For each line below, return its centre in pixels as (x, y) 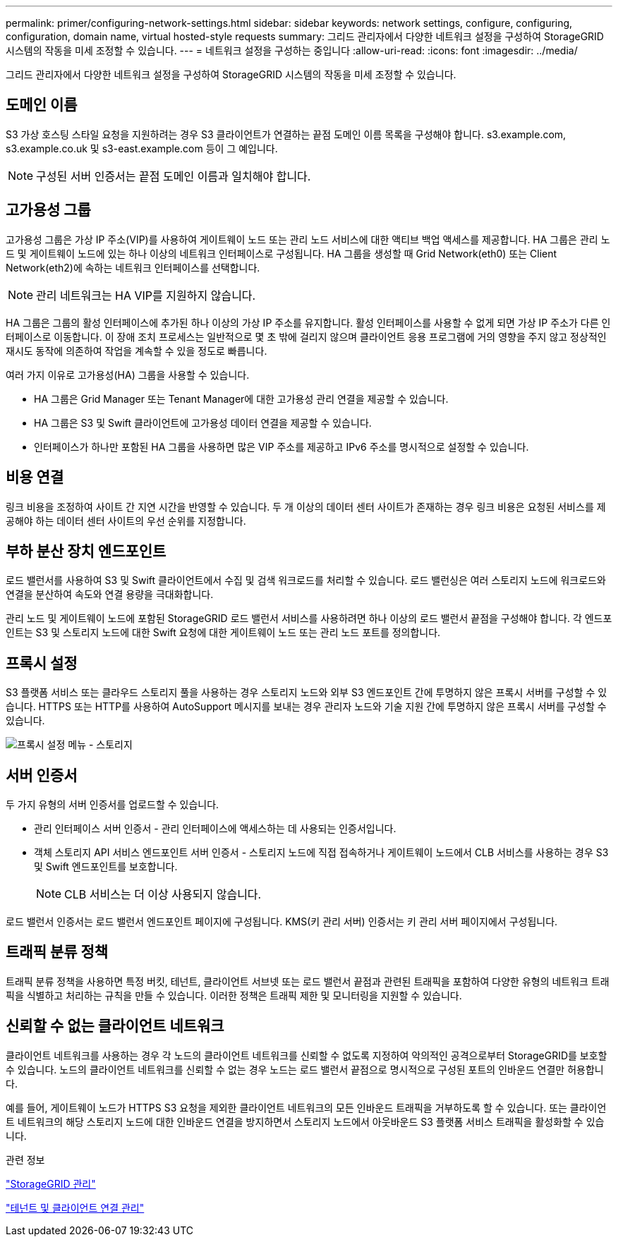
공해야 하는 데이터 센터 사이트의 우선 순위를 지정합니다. (126, 520)
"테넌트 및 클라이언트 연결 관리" (75, 1207)
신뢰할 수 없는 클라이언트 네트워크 (115, 1026)
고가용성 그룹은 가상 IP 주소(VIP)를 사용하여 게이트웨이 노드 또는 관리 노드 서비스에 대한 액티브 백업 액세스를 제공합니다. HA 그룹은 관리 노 (308, 239)
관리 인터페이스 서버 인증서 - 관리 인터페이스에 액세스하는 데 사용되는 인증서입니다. (215, 829)
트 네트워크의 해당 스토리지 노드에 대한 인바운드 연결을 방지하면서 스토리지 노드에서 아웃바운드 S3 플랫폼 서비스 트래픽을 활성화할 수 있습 (305, 1121)
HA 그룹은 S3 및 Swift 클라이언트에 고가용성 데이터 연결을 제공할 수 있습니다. (203, 422)
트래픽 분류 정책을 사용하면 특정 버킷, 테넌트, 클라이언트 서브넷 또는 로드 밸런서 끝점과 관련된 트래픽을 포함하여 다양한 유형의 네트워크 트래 (308, 981)
